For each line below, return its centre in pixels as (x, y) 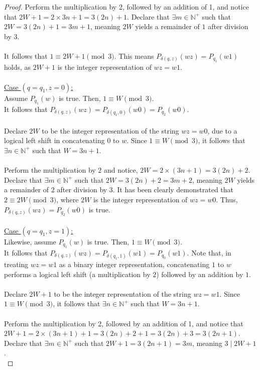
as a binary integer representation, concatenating (134, 264)
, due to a (222, 130)
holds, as (18, 67)
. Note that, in (209, 252)
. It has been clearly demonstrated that (173, 190)
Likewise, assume (30, 241)
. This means (134, 55)
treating (16, 264)
